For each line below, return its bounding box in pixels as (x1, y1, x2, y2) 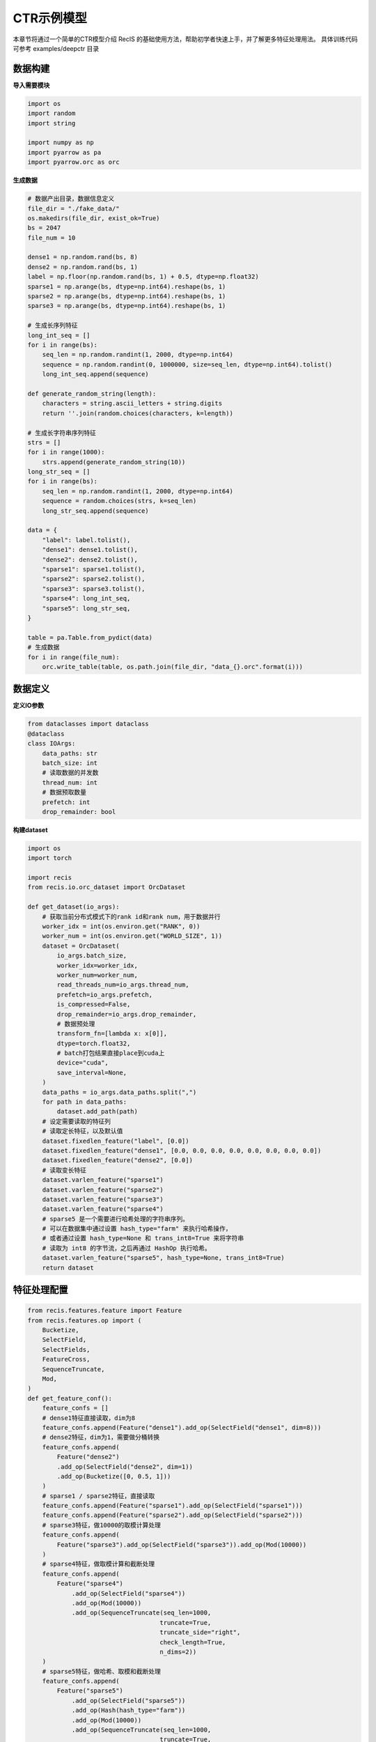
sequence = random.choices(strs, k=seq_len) (42, 497, 197, 505)
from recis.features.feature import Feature (27, 1306, 182, 1315)
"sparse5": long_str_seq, (42, 604, 131, 612)
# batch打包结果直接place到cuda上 (56, 1049, 165, 1057)
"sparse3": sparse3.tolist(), (42, 585, 146, 592)
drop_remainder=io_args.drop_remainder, (56, 1010, 197, 1018)
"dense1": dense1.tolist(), (42, 546, 139, 554)
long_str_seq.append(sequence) (42, 507, 149, 515)
